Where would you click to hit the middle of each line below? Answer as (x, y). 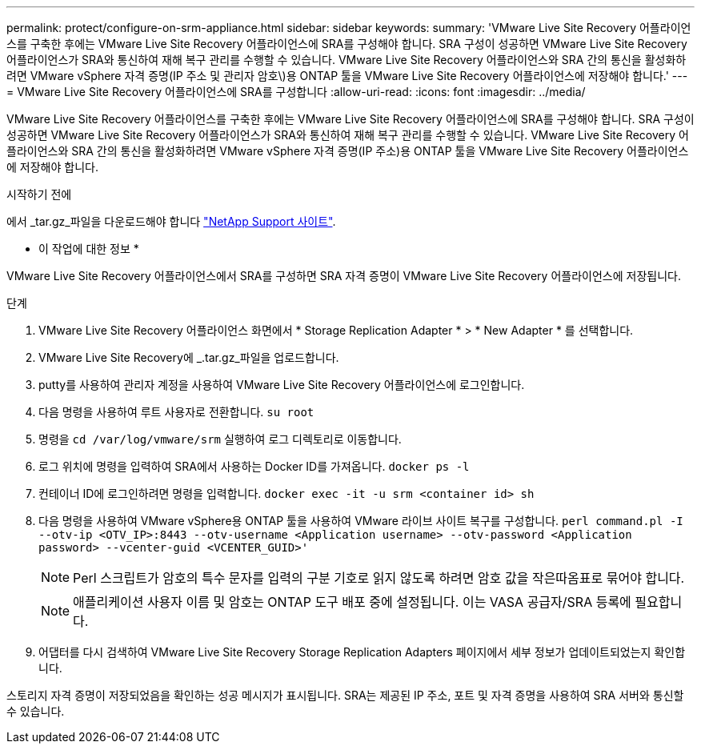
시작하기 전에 (39, 194)
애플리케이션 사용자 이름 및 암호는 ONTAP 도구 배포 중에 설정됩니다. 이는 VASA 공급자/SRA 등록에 (352, 602)
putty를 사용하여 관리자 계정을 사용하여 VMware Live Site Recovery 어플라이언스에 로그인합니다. (282, 385)
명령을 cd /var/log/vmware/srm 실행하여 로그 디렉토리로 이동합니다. (220, 439)
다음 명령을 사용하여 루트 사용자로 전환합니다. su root (176, 412)
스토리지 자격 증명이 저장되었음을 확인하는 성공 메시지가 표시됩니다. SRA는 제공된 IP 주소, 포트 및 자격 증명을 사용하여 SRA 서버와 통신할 (345, 695)
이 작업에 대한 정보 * (89, 249)
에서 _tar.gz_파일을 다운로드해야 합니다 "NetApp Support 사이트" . (171, 221)
